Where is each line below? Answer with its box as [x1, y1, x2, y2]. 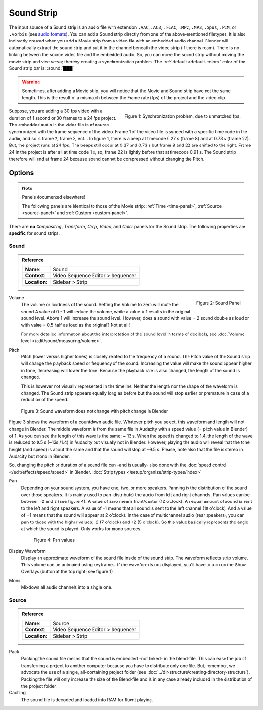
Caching [9, 690, 26, 696]
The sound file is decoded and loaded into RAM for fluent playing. [21, 696, 153, 703]
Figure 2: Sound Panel [196, 300, 241, 306]
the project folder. [21, 683, 57, 689]
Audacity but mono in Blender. [9, 453, 70, 459]
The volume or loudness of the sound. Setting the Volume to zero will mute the [21, 302, 179, 308]
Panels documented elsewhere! [22, 194, 85, 200]
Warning [22, 79, 40, 85]
